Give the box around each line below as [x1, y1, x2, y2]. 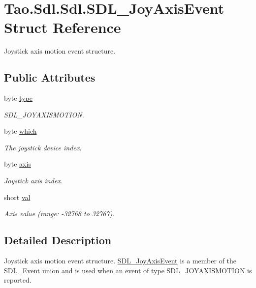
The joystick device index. [4, 142, 82, 152]
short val [4, 192, 31, 202]
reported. [4, 275, 32, 285]
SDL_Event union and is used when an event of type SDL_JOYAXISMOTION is [4, 265, 252, 275]
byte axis [4, 159, 31, 169]
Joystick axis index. [4, 175, 63, 186]
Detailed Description [4, 232, 112, 248]
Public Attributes [4, 70, 96, 85]
